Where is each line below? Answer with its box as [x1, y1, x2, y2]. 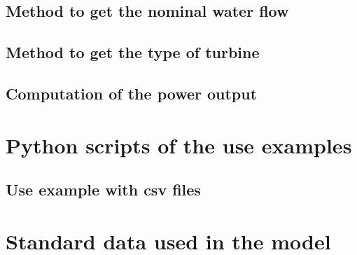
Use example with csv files [6, 179, 201, 200]
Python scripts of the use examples [6, 130, 352, 159]
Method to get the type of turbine [6, 41, 260, 63]
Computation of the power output [6, 82, 258, 104]
